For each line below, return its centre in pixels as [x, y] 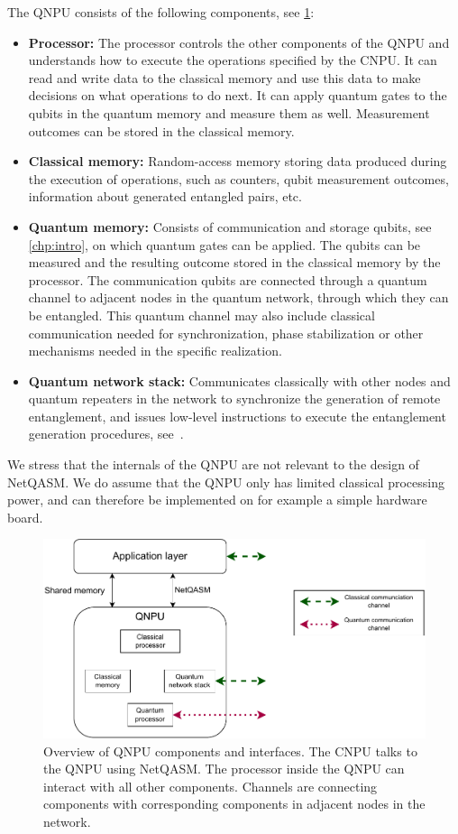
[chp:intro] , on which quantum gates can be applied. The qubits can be [224, 244]
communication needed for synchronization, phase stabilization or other [226, 333]
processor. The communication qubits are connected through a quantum [228, 279]
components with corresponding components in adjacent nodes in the [234, 804]
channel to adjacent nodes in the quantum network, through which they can [238, 297]
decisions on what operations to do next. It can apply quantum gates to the [238, 95]
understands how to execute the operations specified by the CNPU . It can [233, 60]
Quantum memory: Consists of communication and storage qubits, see [230, 226]
